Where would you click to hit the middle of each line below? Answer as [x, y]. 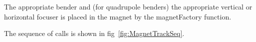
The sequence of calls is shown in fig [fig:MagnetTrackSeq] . [94, 33]
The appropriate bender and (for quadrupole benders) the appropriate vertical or [128, 6]
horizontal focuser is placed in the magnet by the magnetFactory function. [118, 16]
